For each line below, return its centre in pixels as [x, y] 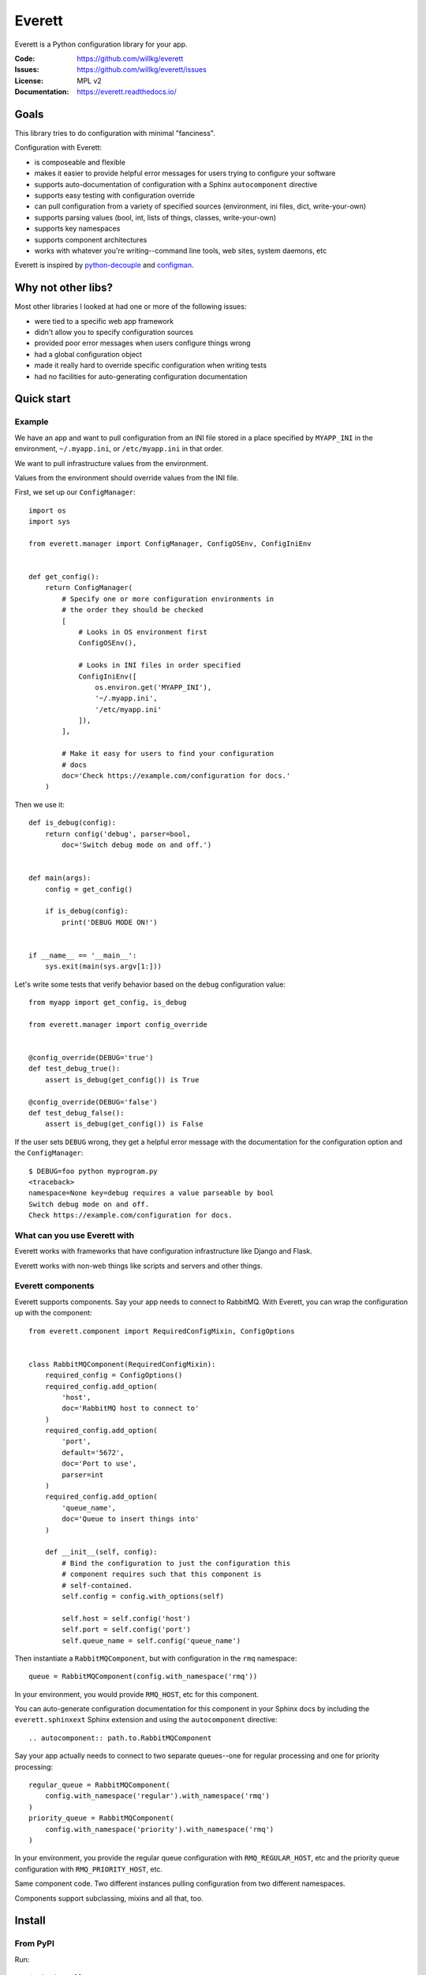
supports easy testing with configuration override [114, 195]
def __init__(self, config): [101, 1552]
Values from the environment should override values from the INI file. [127, 477]
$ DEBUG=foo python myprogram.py [93, 1171]
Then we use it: [39, 804]
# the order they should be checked [133, 610]
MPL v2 [89, 81]
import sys [50, 522]
